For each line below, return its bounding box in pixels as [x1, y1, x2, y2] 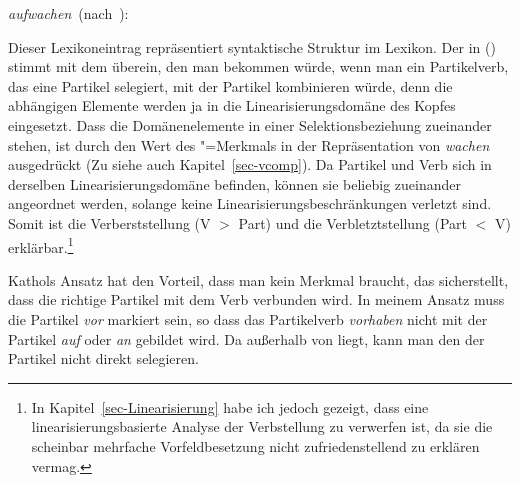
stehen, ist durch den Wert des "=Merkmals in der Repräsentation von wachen [8, 134, 490, 155]
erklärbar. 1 [8, 233, 74, 257]
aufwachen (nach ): [8, 3, 129, 23]
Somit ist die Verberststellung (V [8, 212, 211, 233]
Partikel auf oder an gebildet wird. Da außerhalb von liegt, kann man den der [8, 328, 485, 349]
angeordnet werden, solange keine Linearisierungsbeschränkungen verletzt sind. [8, 193, 492, 214]
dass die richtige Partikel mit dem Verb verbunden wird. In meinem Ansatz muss [8, 289, 505, 310]
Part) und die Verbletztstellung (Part [238, 212, 468, 233]
